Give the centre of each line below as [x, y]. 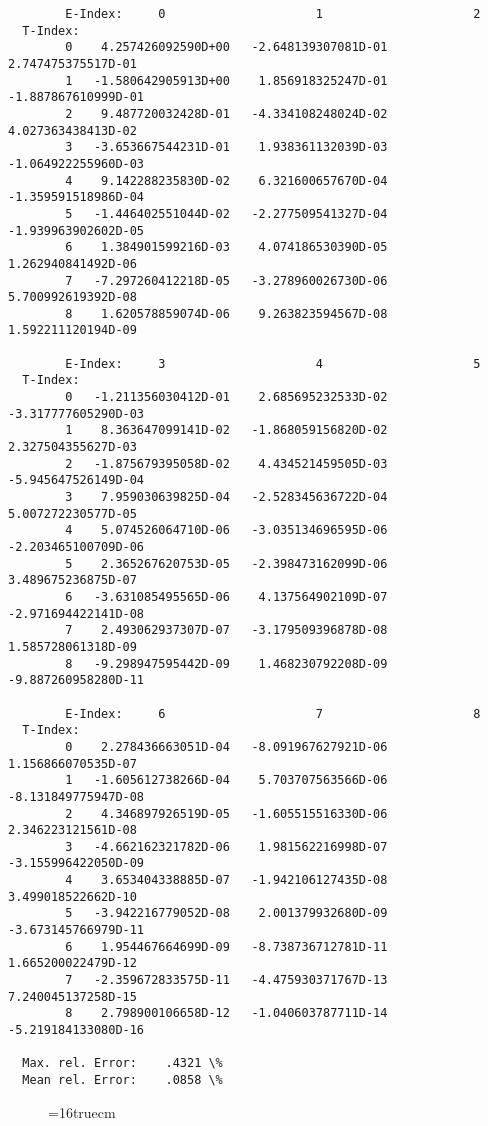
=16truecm [82, 1111]
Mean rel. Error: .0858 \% [122, 1080]
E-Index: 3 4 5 [273, 363]
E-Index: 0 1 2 [273, 14]
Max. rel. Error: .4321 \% [122, 1063]
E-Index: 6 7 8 [273, 713]
